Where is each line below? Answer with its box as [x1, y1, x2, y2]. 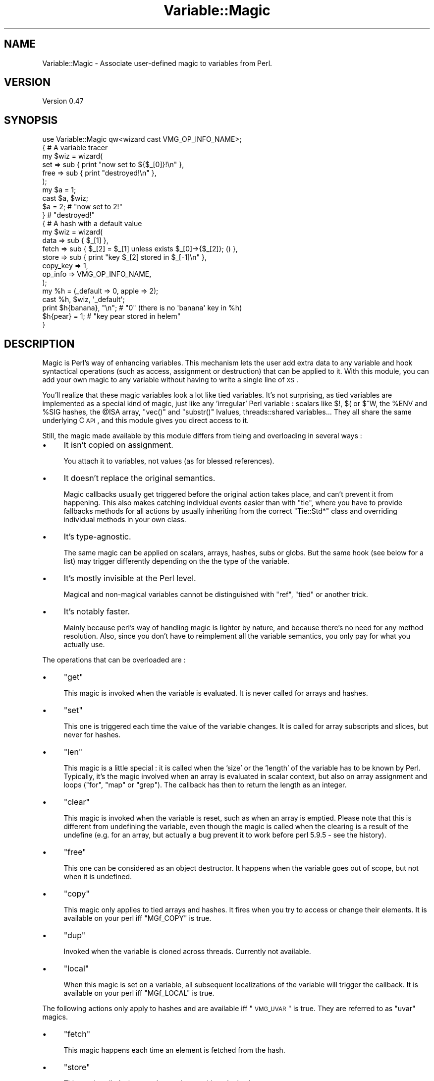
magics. [42, 1013, 68, 1021]
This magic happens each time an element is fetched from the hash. [63, 1046, 285, 1055]
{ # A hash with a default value [42, 219, 142, 228]
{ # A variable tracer [42, 143, 108, 152]
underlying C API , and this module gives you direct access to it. [42, 416, 249, 425]
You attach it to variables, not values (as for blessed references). [63, 457, 274, 466]
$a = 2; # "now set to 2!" [42, 202, 123, 211]
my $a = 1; [42, 185, 76, 194]
